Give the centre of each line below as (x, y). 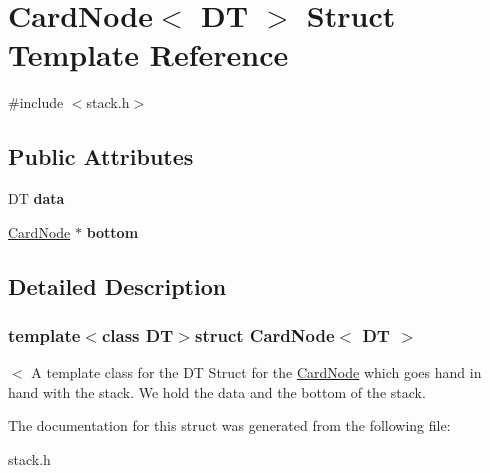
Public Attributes (101, 156)
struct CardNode (264, 335)
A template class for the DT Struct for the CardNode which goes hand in (256, 372)
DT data (36, 198)
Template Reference (148, 54)
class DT (137, 335)
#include (36, 102)
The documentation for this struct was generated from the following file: (229, 425)
